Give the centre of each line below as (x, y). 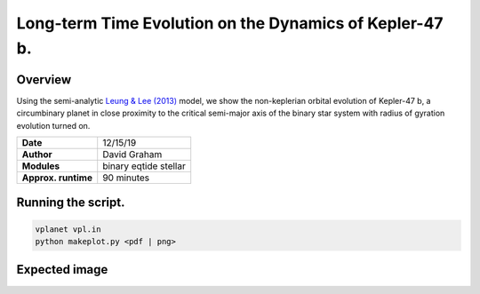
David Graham (132, 155)
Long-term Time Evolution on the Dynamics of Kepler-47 (230, 23)
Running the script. (71, 203)
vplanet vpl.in (68, 229)
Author (37, 155)
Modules (41, 166)
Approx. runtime (57, 178)
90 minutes (126, 178)
